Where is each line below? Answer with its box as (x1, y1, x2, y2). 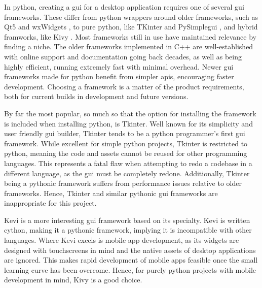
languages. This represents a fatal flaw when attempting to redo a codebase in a (4, 157, 252, 168)
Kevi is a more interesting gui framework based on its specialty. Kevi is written (4, 214, 250, 225)
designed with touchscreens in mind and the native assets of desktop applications (4, 244, 256, 255)
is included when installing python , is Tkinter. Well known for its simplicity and (4, 118, 253, 129)
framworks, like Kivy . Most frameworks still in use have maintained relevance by (4, 31, 256, 42)
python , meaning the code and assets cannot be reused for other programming (4, 148, 247, 158)
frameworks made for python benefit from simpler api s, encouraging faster (4, 71, 234, 82)
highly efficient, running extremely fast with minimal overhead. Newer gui (4, 61, 234, 72)
